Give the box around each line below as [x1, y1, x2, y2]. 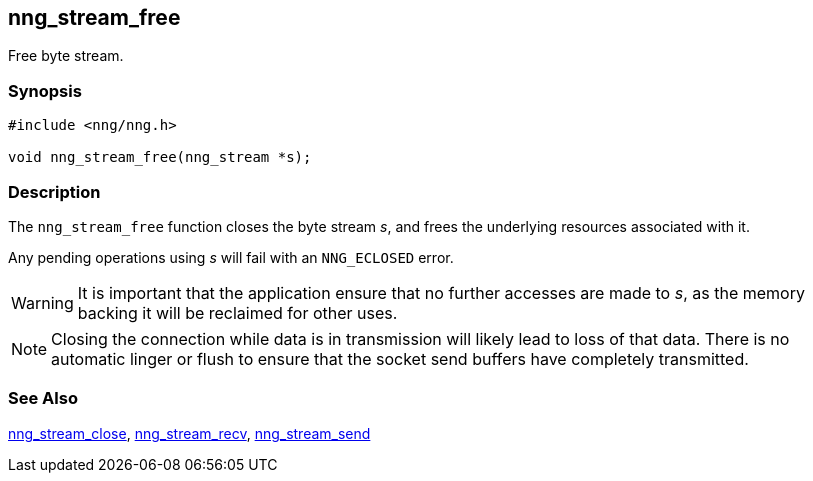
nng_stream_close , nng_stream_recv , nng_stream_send [8, 424, 371, 442]
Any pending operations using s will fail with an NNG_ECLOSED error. [8, 248, 454, 266]
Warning [11, 292, 74, 313]
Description [8, 181, 101, 202]
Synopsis [8, 80, 82, 101]
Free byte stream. [8, 47, 124, 65]
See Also [8, 388, 78, 409]
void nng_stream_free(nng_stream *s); [8, 149, 312, 166]
